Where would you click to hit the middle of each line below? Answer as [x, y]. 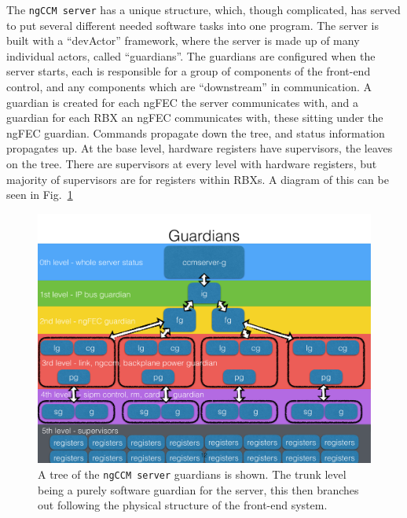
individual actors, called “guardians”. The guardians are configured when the [191, 55]
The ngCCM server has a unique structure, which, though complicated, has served [203, 9]
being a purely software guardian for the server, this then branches [198, 489]
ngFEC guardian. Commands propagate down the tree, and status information [196, 132]
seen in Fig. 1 [40, 195]
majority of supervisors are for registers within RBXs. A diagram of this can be [198, 179]
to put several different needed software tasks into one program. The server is [192, 25]
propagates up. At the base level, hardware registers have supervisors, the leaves [200, 148]
